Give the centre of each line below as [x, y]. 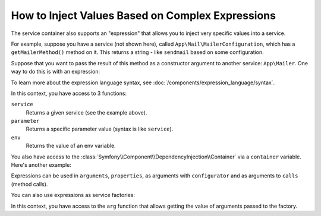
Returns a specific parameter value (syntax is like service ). [100, 129]
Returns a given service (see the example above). [86, 112]
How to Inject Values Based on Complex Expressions [144, 15]
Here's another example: [41, 165]
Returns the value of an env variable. [71, 146]
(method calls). [29, 184]
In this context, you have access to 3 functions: [69, 93]
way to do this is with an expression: [56, 72]
